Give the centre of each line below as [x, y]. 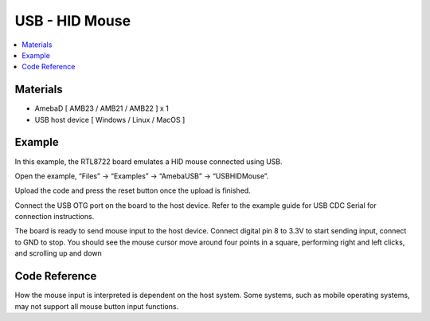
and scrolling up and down [59, 253]
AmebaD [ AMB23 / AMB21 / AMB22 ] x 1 [102, 108]
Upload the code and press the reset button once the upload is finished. [133, 190]
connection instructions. [55, 217]
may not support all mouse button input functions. [97, 306]
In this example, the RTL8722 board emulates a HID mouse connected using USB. [149, 161]
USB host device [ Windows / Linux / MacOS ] [110, 119]
